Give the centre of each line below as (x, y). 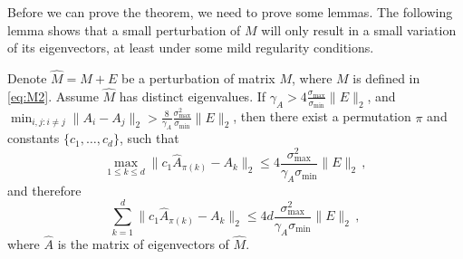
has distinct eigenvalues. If (193, 96)
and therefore (44, 190)
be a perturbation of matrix (198, 78)
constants (34, 138)
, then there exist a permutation (322, 116)
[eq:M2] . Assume (53, 96)
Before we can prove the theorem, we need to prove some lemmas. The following (230, 12)
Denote (27, 78)
